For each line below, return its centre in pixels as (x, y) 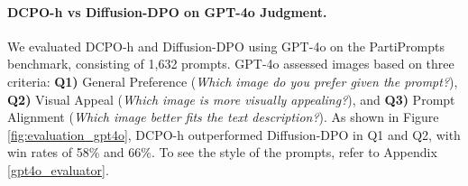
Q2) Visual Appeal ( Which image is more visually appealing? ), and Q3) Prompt (231, 99)
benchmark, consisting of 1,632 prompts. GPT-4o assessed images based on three (231, 64)
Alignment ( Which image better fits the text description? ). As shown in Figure (223, 117)
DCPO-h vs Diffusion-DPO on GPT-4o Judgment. (167, 11)
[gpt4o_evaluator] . (58, 169)
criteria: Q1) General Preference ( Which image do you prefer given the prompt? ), (233, 81)
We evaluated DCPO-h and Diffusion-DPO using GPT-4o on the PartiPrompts (226, 46)
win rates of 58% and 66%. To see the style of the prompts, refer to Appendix (222, 152)
